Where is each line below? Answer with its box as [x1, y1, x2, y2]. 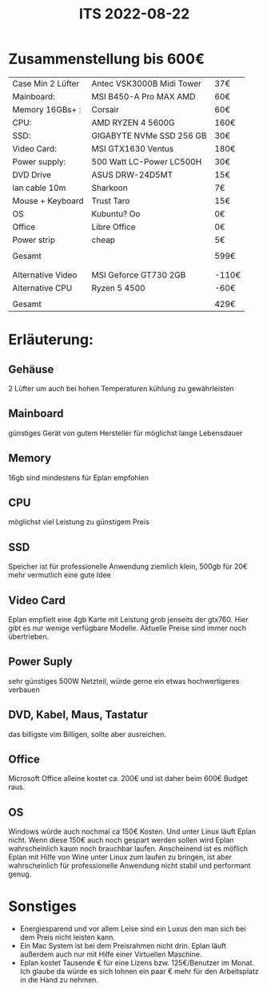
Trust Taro [91, 195, 130, 206]
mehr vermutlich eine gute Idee [8, 570, 112, 580]
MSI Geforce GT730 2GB [91, 269, 186, 281]
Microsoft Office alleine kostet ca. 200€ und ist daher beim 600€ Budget [8, 774, 248, 783]
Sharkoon [91, 182, 128, 193]
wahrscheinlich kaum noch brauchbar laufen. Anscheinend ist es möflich [8, 843, 249, 854]
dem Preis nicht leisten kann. [19, 932, 116, 942]
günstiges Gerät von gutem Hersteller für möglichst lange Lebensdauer [8, 428, 243, 438]
